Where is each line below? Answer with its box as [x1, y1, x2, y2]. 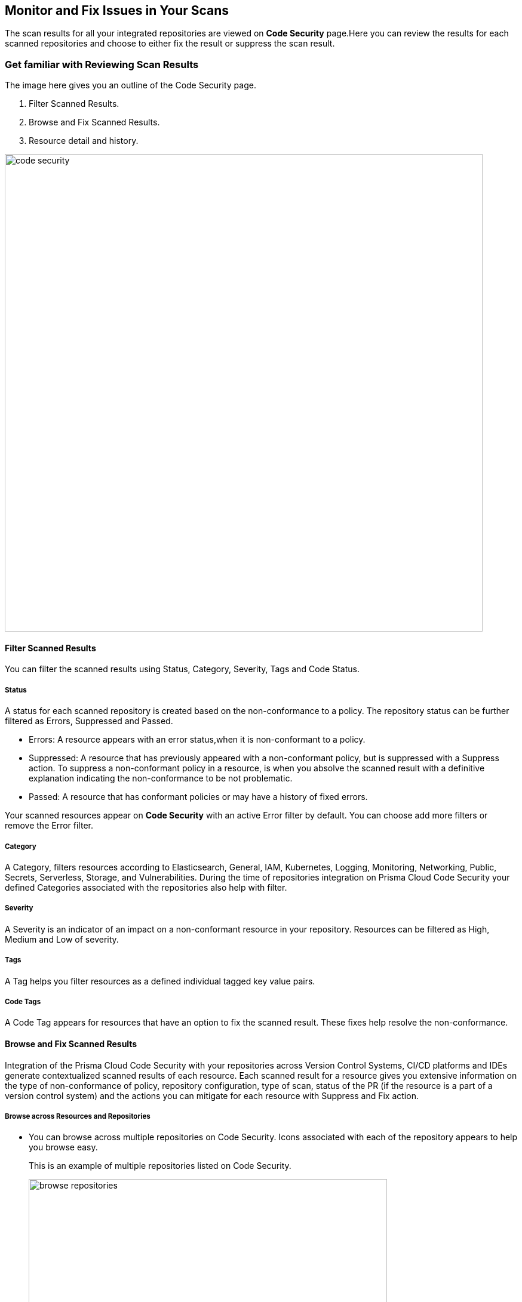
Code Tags [5, 997, 41, 1006]
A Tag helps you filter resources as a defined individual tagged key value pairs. [5, 975, 315, 986]
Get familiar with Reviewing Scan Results [5, 58, 199, 70]
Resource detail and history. [29, 136, 139, 146]
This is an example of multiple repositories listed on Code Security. [29, 1161, 291, 1171]
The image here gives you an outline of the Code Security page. [5, 80, 256, 91]
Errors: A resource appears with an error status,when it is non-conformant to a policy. [29, 734, 366, 745]
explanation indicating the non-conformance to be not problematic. [29, 773, 293, 784]
